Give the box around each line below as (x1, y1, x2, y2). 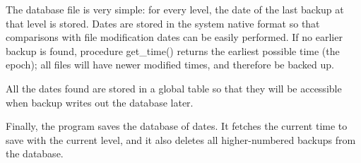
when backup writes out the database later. (6, 95, 194, 109)
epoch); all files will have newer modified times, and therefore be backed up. (6, 57, 334, 72)
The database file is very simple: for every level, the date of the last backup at (6, 2, 344, 16)
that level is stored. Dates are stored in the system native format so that (6, 16, 320, 30)
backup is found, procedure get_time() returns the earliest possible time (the (6, 43, 340, 58)
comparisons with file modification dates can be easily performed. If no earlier (6, 30, 343, 44)
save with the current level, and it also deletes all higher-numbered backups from (6, 132, 356, 147)
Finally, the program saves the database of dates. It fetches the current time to (6, 119, 348, 133)
